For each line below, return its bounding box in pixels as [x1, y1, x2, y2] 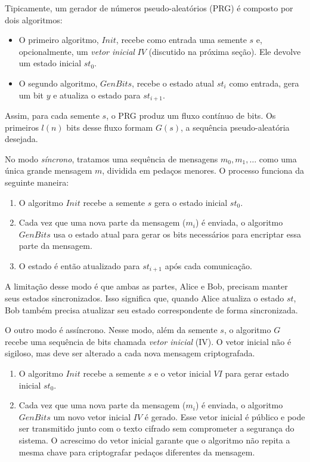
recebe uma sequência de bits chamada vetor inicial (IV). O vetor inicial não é [5, 335, 292, 347]
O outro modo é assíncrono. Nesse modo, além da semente [5, 324, 218, 336]
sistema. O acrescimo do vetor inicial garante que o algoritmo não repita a [18, 433, 290, 446]
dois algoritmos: [5, 13, 63, 26]
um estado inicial [18, 57, 82, 69]
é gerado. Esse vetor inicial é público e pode [144, 410, 305, 423]
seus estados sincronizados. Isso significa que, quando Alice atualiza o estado [5, 292, 284, 304]
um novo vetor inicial [53, 410, 131, 423]
